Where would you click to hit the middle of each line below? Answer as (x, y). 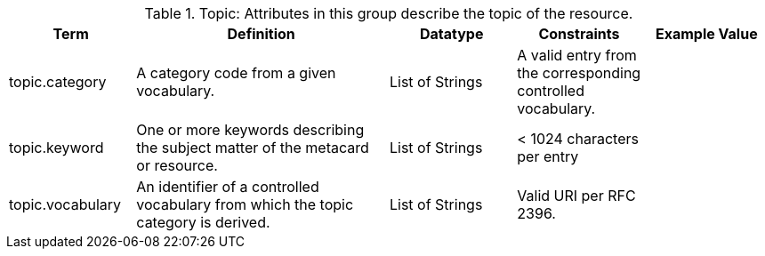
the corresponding (579, 73)
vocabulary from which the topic (245, 204)
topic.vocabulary (65, 204)
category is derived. (203, 222)
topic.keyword (56, 148)
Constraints (579, 34)
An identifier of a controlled (228, 187)
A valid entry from (577, 55)
